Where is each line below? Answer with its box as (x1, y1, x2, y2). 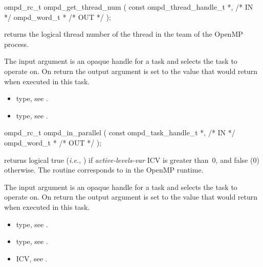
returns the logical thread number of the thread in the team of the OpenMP (4, 29, 243, 39)
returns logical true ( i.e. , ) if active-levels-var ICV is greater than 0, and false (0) (4, 154, 259, 165)
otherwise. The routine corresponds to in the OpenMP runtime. (4, 164, 204, 175)
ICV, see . (16, 253, 48, 263)
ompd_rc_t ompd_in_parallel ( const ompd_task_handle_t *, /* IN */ (4, 127, 235, 138)
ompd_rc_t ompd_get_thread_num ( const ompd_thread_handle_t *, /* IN (4, 2, 253, 12)
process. (4, 38, 29, 49)
